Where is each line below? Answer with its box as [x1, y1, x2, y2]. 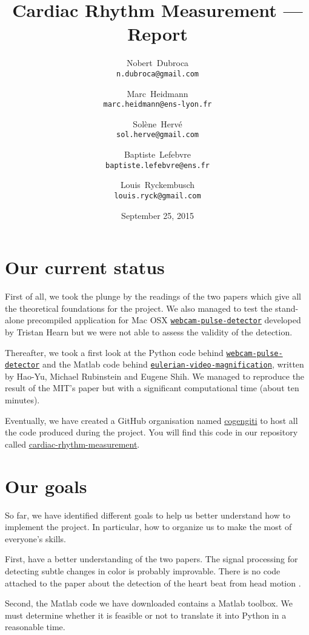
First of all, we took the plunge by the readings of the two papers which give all [5, 290, 301, 303]
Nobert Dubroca [126, 56, 189, 69]
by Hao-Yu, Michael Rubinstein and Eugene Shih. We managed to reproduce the [5, 369, 305, 382]
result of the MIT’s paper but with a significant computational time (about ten [5, 381, 299, 394]
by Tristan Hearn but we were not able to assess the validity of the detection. [5, 325, 293, 338]
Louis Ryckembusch [120, 178, 195, 191]
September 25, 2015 [121, 209, 194, 221]
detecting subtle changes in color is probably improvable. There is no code [5, 564, 281, 577]
